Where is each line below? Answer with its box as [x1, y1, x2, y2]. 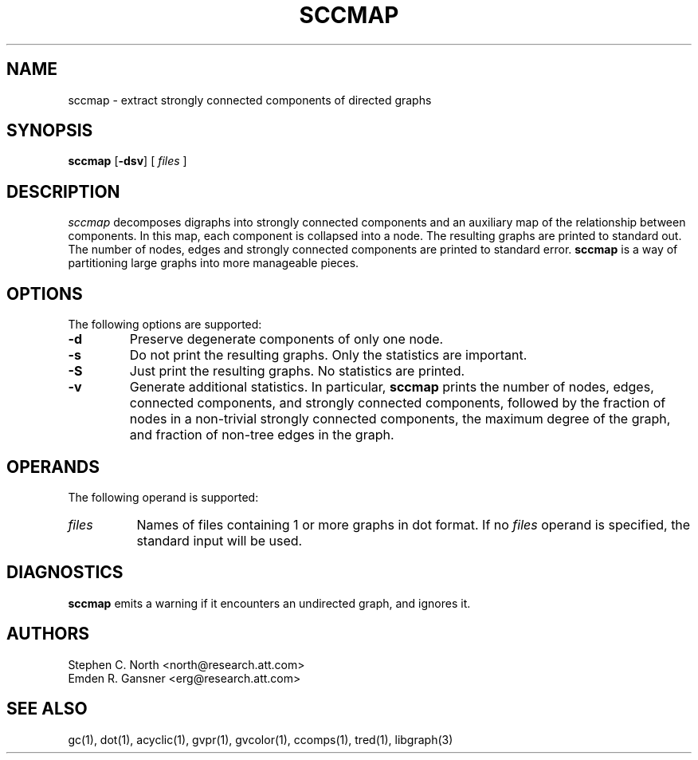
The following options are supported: [68, 317, 262, 332]
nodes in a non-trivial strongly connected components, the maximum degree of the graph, [129, 411, 671, 427]
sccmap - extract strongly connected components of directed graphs [68, 93, 432, 107]
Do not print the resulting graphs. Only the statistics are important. [129, 347, 527, 364]
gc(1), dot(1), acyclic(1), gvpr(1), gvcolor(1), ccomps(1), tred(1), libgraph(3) [68, 732, 453, 746]
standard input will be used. [136, 532, 303, 549]
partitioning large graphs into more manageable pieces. [68, 256, 359, 270]
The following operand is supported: [68, 490, 259, 504]
